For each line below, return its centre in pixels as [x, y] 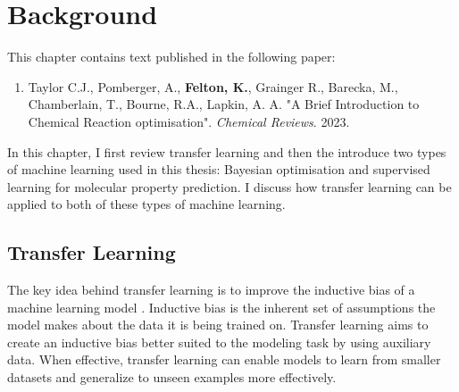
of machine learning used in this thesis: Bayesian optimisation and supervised [219, 169]
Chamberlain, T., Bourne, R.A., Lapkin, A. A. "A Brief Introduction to [224, 104]
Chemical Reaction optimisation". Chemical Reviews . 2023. [189, 121]
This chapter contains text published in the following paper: [171, 57]
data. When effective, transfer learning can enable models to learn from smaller [224, 359]
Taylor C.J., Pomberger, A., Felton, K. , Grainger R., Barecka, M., [213, 86]
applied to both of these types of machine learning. [146, 204]
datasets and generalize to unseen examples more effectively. [172, 377]
